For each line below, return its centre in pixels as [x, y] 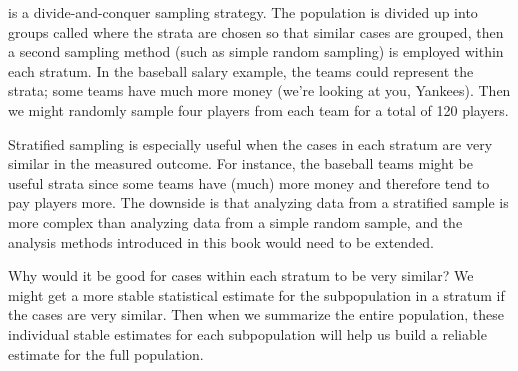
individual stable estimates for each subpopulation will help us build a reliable [247, 333]
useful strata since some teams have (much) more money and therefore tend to [249, 182]
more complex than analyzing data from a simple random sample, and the [235, 221]
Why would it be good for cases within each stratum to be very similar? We [241, 275]
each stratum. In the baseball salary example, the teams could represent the [241, 70]
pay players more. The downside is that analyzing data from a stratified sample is [258, 202]
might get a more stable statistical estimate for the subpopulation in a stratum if [256, 294]
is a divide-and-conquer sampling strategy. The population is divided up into [243, 12]
